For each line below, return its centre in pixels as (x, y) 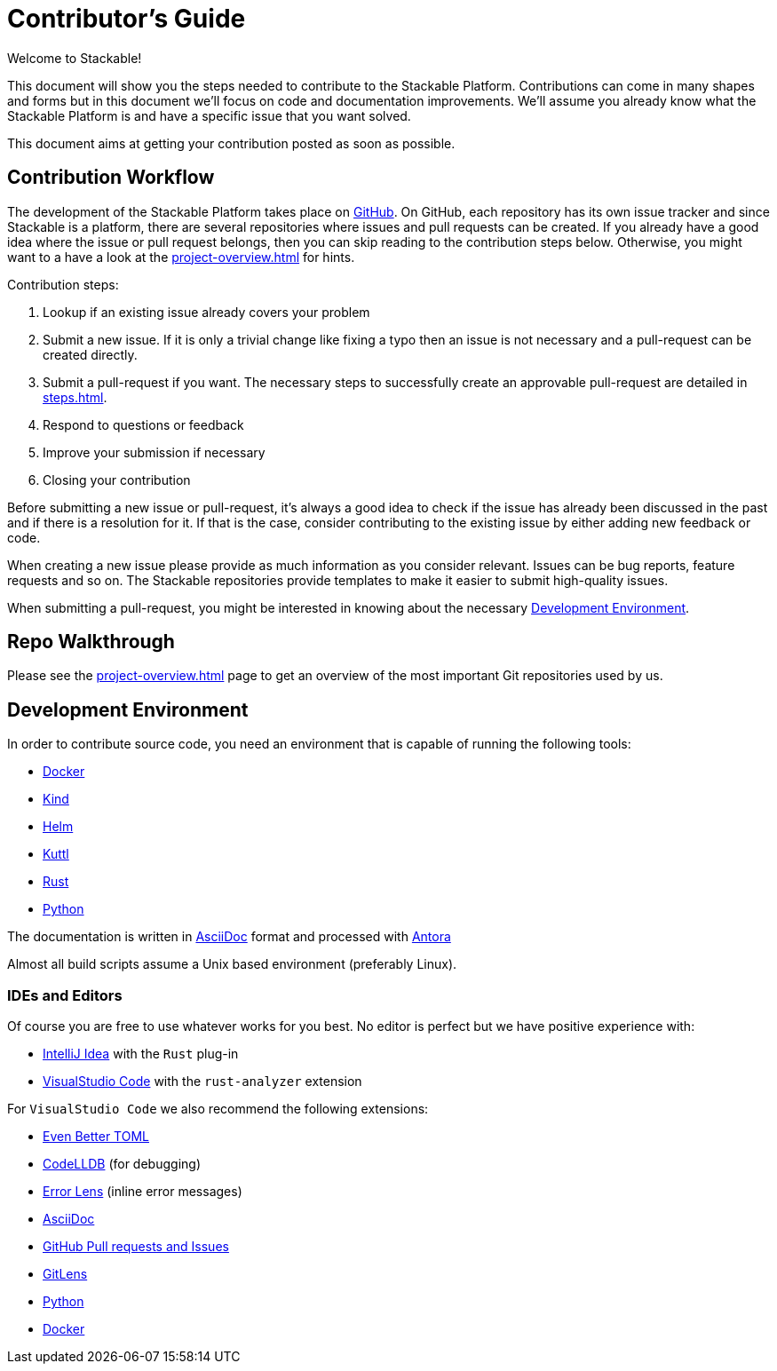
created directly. (90, 354)
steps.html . (75, 397)
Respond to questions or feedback (143, 424)
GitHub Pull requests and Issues (136, 1247)
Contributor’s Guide (127, 19)
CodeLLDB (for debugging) (122, 1164)
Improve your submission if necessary (154, 452)
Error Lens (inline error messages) (143, 1192)
